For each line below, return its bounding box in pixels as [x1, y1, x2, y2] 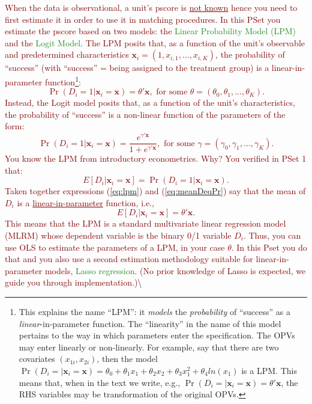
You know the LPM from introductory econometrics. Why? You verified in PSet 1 [5, 152, 307, 165]
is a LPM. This [241, 364, 297, 376]
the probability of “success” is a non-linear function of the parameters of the [5, 108, 286, 120]
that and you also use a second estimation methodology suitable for [5, 252, 253, 265]
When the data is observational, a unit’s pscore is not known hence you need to [5, 1, 298, 13]
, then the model [97, 352, 158, 365]
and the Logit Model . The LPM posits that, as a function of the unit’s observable [5, 36, 305, 49]
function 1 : [44, 73, 81, 88]
